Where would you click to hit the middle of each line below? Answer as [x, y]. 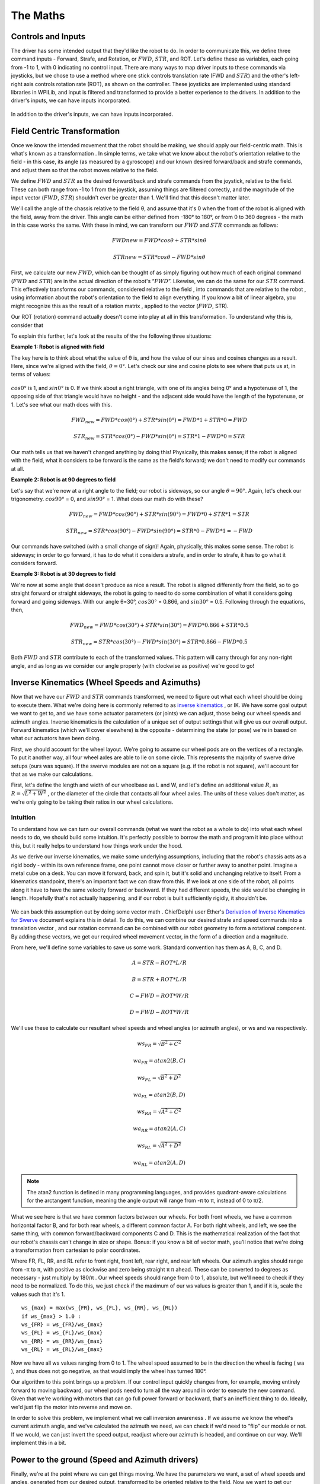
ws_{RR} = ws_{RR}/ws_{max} [62, 1341]
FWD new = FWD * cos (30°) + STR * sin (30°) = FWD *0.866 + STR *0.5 [159, 626]
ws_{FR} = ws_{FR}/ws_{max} [62, 1325]
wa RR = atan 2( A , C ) [159, 1129]
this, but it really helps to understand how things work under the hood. [97, 845]
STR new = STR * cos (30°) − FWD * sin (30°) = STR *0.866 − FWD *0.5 [159, 642]
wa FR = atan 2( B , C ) [159, 1061]
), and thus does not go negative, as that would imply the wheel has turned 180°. [109, 1371]
